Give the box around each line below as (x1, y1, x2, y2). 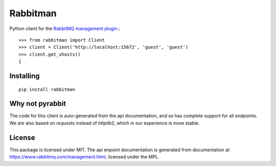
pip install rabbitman (18, 87, 76, 92)
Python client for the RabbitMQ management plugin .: (9, 25, 120, 32)
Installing (9, 71, 40, 80)
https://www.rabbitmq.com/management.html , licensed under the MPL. (9, 154, 159, 160)
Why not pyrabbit (9, 99, 66, 108)
